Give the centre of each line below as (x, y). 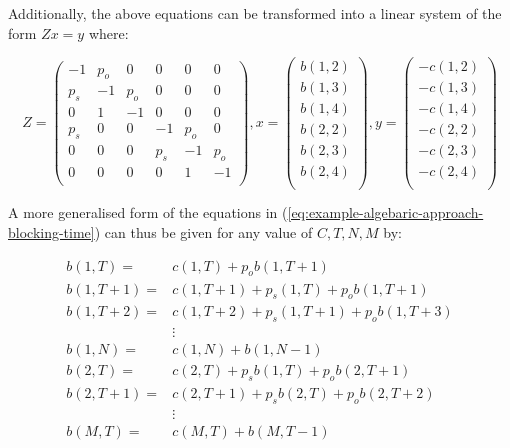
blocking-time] (51, 232)
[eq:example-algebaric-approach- (385, 212)
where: (108, 32)
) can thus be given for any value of (203, 232)
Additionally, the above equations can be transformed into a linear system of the (255, 13)
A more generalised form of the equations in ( (148, 212)
